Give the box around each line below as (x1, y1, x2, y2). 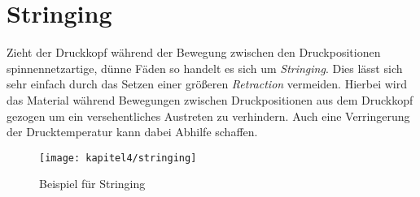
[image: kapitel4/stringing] (39, 152, 197, 164)
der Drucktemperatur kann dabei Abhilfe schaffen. (7, 123, 258, 140)
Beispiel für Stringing (39, 175, 146, 192)
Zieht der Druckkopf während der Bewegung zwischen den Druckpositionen (7, 44, 381, 61)
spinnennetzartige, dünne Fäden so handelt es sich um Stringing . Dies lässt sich (7, 59, 403, 76)
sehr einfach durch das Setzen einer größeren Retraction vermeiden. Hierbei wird (7, 75, 407, 92)
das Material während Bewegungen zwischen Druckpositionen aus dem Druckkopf (7, 91, 413, 108)
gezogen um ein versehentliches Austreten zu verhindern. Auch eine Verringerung (7, 107, 410, 124)
